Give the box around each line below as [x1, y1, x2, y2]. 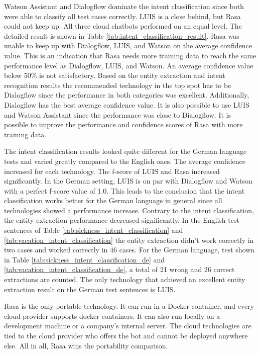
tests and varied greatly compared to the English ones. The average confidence [4, 155, 245, 166]
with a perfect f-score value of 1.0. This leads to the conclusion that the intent [4, 185, 245, 196]
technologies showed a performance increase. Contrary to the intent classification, [4, 205, 254, 215]
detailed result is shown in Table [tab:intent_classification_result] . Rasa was [4, 30, 239, 41]
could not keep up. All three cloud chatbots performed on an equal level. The [4, 21, 242, 31]
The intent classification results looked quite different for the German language [4, 146, 247, 156]
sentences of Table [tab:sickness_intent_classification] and [4, 225, 183, 235]
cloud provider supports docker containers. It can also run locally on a [4, 310, 220, 321]
